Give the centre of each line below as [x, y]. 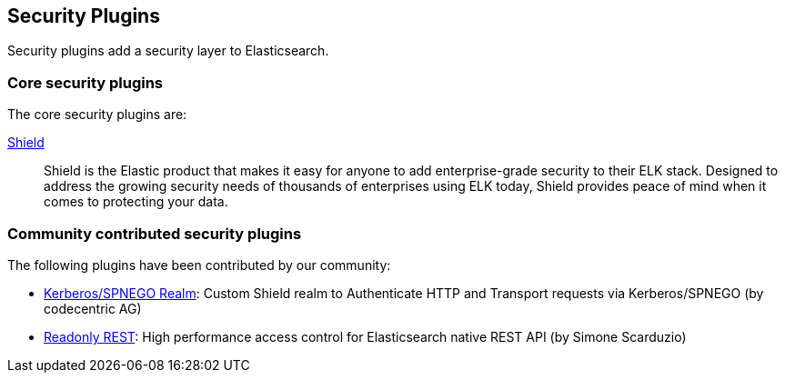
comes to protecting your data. [136, 202]
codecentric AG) [93, 308]
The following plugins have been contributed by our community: [199, 265]
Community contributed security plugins [155, 233]
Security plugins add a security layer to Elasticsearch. [168, 51]
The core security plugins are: [97, 115]
